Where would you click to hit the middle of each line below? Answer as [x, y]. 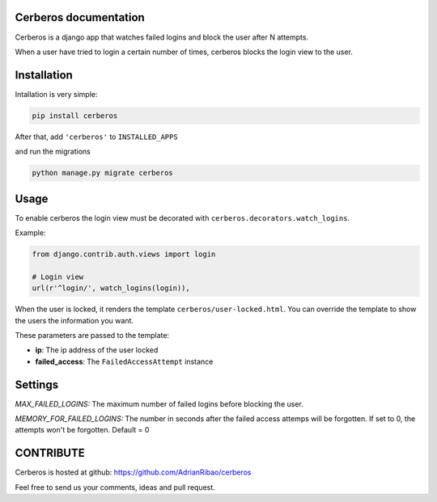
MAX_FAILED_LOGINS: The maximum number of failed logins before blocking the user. [159, 403]
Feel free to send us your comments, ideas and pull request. [115, 487]
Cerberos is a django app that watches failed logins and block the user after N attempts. [162, 37]
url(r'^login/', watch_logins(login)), [111, 288]
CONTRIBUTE [50, 453]
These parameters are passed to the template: [92, 335]
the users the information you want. [74, 320]
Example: [30, 233]
